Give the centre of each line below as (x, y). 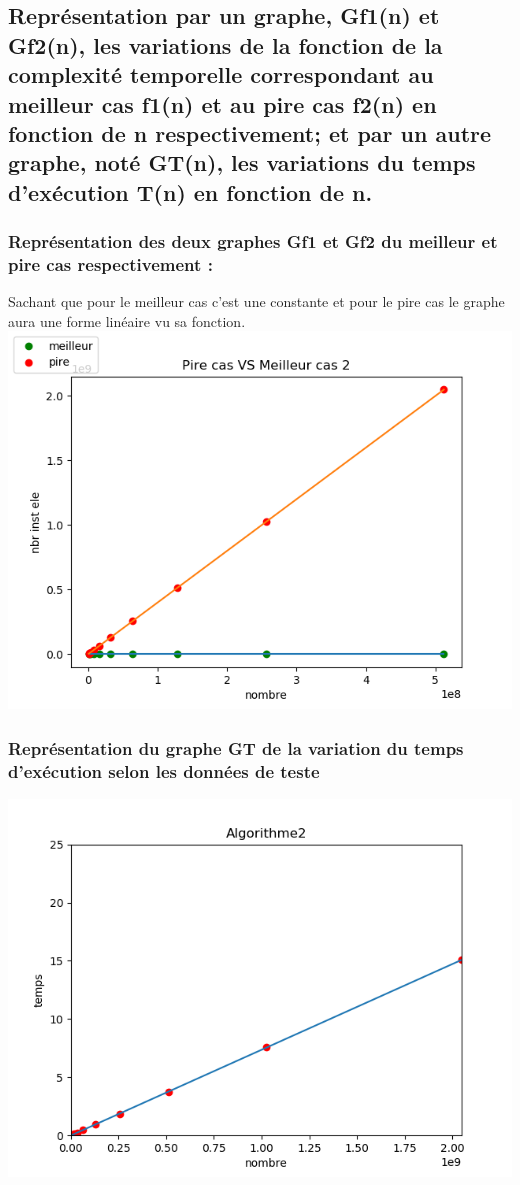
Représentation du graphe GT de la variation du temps (236, 747)
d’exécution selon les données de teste (164, 770)
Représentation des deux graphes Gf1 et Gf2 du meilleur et (253, 241)
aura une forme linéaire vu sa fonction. (127, 320)
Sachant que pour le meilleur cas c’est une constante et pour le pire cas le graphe (256, 301)
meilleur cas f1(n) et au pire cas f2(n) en (222, 103)
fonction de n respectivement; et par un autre (250, 132)
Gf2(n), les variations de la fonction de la (225, 44)
